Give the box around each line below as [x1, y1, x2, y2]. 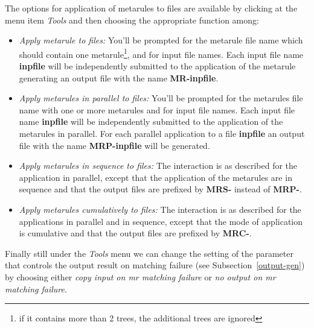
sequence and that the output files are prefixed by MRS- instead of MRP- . [19, 183, 302, 195]
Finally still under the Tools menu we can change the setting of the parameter [5, 247, 293, 259]
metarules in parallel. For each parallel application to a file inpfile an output [19, 127, 305, 139]
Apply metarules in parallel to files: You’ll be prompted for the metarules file [19, 92, 303, 104]
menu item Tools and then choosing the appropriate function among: [5, 13, 259, 26]
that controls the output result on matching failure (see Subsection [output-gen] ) [5, 259, 305, 271]
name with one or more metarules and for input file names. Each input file [19, 103, 295, 116]
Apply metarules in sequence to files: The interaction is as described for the [19, 159, 298, 172]
